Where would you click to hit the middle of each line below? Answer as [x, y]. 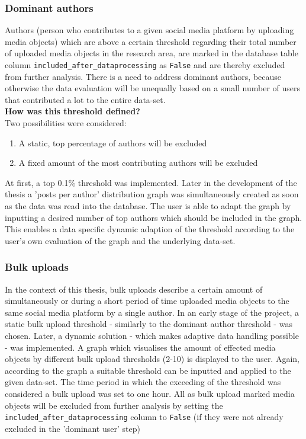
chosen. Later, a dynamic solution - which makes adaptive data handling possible [152, 335]
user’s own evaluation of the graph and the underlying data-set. [120, 240]
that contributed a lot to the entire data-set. [85, 99]
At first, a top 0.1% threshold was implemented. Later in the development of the [151, 182]
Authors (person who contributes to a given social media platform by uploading [149, 30]
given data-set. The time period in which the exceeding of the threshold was [143, 382]
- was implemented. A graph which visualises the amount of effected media [140, 347]
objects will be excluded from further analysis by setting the [114, 405]
